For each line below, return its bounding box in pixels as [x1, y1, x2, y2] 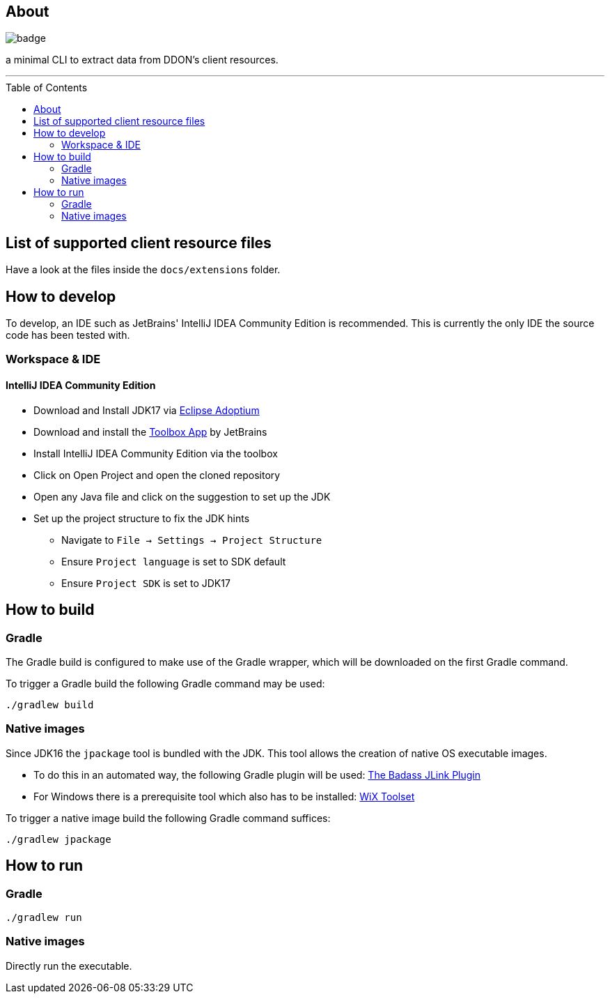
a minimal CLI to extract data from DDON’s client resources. [6, 54, 279, 66]
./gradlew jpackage [6, 833, 111, 845]
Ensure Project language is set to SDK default [61, 555, 286, 567]
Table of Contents [6, 82, 88, 94]
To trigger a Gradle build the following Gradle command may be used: [6, 677, 325, 689]
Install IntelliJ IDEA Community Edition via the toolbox [33, 447, 278, 459]
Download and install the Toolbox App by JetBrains [33, 425, 267, 438]
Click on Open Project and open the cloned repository [33, 468, 281, 481]
